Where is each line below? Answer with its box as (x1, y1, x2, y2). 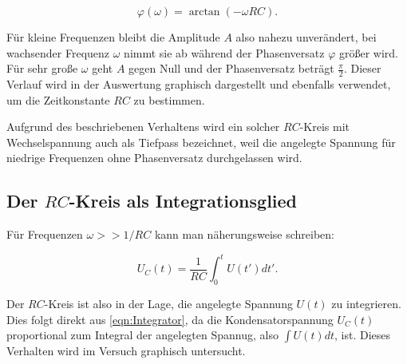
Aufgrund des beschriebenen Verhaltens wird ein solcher (6, 118, 280, 135)
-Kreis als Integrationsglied (69, 188, 298, 213)
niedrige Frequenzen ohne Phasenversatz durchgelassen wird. (6, 149, 302, 166)
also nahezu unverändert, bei (235, 29, 377, 45)
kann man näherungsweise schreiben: (154, 226, 334, 243)
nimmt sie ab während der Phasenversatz (124, 44, 325, 61)
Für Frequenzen (6, 226, 83, 243)
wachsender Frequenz (6, 44, 110, 61)
